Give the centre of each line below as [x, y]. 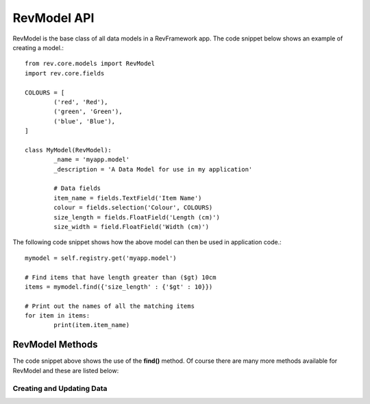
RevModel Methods [55, 345]
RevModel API [53, 18]
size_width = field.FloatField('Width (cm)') [131, 227]
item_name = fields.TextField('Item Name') [128, 198]
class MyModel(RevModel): [69, 150]
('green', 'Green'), [88, 112]
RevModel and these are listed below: [66, 370]
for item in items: [58, 316]
